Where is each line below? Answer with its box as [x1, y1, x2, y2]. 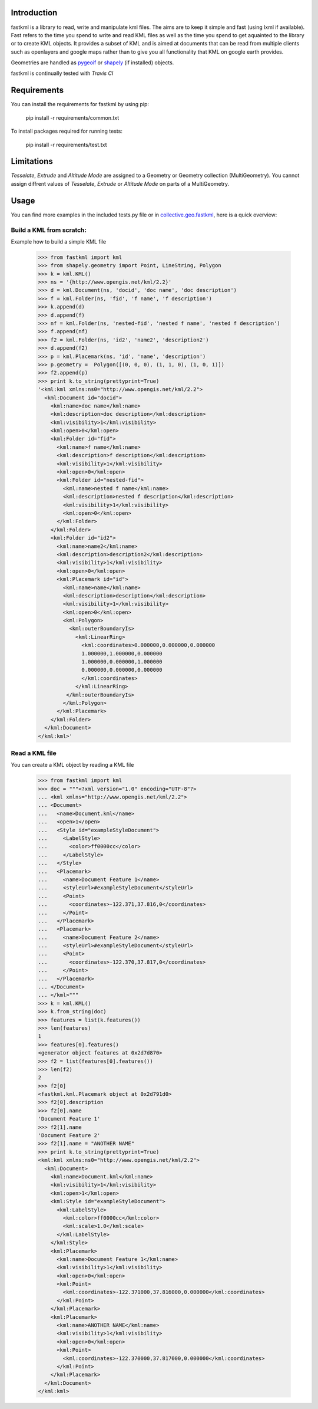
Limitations [11, 156, 53, 166]
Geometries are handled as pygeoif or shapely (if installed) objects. [11, 59, 174, 66]
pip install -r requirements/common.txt [25, 114, 120, 121]
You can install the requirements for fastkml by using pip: [11, 101, 150, 108]
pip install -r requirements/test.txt [25, 141, 107, 148]
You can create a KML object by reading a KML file [11, 761, 134, 768]
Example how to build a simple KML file [11, 238, 106, 245]
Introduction [11, 8, 58, 18]
